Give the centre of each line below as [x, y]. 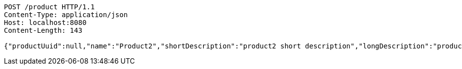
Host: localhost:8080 [45, 23]
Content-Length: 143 [43, 30]
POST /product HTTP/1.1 [49, 7]
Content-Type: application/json [66, 15]
